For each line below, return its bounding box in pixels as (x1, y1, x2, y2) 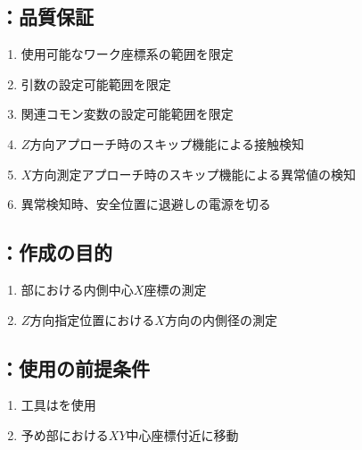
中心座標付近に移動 (126, 425, 239, 444)
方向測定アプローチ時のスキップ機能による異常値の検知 (31, 164, 356, 183)
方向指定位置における (29, 310, 155, 329)
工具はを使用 (21, 396, 96, 414)
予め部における (21, 425, 109, 444)
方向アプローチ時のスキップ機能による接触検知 (29, 134, 304, 153)
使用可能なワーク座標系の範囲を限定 (21, 45, 234, 63)
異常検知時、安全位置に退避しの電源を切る (21, 195, 271, 213)
